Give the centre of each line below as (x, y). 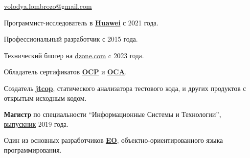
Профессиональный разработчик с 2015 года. (71, 39)
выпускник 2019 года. (36, 124)
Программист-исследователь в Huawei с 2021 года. (81, 22)
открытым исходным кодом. (45, 98)
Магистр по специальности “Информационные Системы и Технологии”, (113, 114)
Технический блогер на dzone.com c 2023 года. (74, 55)
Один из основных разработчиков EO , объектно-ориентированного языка (114, 140)
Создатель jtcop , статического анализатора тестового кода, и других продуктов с (125, 88)
